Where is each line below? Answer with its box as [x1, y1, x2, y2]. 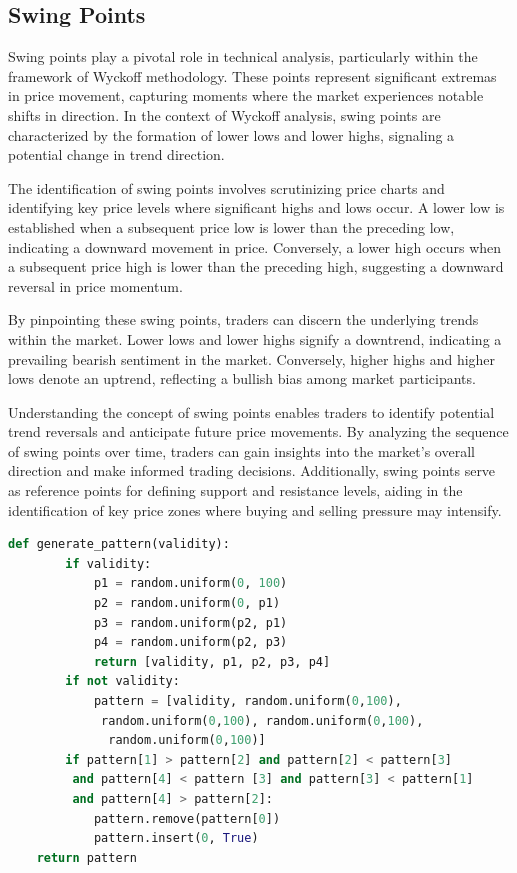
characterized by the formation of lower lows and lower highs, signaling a [8, 124, 455, 145]
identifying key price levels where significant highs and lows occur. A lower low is [8, 197, 505, 218]
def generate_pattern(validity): [8, 537, 230, 552]
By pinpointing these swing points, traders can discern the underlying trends [8, 309, 479, 330]
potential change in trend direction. [8, 144, 225, 165]
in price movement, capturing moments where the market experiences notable [8, 85, 484, 106]
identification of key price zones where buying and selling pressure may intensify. [8, 499, 502, 520]
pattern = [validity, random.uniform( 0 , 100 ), [93, 694, 402, 709]
